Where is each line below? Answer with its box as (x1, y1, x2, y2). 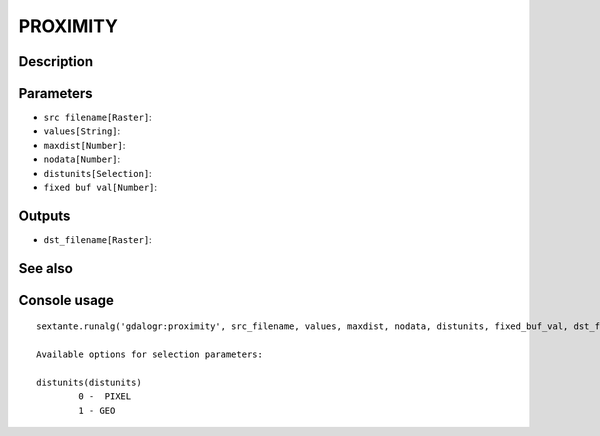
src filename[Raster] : (43, 111, 152, 124)
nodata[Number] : (43, 153, 121, 165)
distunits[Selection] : (43, 167, 152, 179)
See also (18, 260, 74, 277)
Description (18, 53, 94, 70)
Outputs (18, 207, 71, 224)
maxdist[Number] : (43, 139, 126, 151)
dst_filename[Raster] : (43, 233, 152, 245)
